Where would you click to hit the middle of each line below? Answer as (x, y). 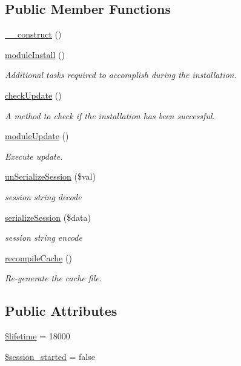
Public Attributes (61, 311)
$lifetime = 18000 (38, 336)
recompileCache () (38, 257)
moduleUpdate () (37, 136)
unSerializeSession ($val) (50, 176)
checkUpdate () (33, 95)
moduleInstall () (35, 54)
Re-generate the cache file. (53, 278)
